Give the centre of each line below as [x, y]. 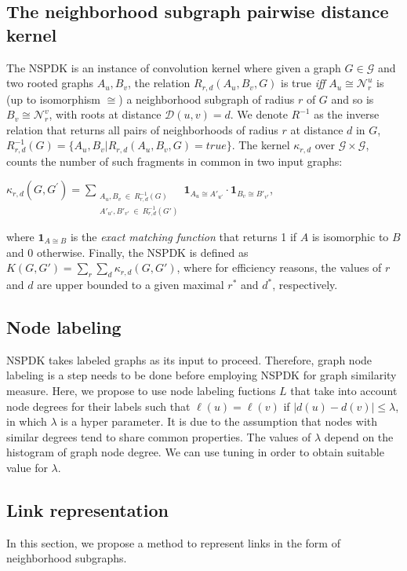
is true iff [303, 83]
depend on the [359, 436]
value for [27, 467]
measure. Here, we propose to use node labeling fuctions [141, 390]
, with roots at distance [105, 114]
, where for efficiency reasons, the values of [279, 267]
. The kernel [261, 145]
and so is [352, 99]
